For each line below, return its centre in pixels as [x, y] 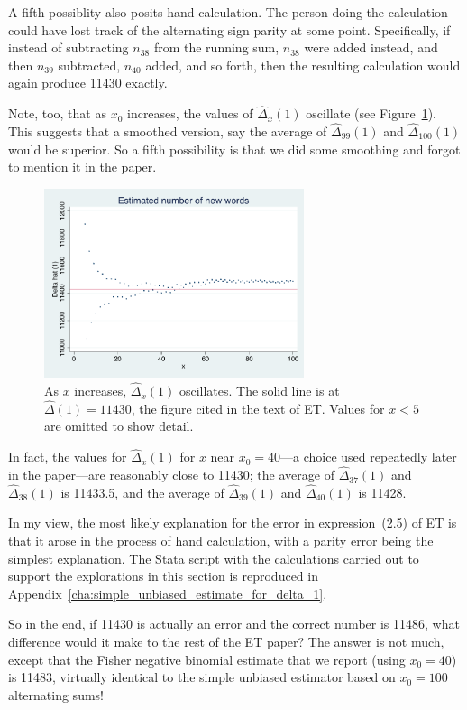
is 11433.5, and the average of [142, 492]
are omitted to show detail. [119, 426]
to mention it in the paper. [82, 167]
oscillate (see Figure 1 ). [371, 113]
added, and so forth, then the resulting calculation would [303, 65]
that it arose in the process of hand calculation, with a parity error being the [221, 541]
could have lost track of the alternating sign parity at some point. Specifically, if [229, 29]
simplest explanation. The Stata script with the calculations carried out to [214, 558]
